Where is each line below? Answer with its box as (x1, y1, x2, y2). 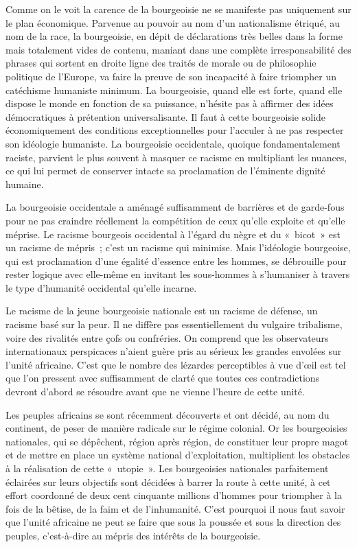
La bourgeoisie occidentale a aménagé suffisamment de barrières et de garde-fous (5, 200, 345, 214)
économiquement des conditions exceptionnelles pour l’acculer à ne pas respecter (5, 123, 344, 137)
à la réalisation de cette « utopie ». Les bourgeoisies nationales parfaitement (5, 461, 329, 475)
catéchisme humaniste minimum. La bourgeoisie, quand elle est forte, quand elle (5, 82, 343, 97)
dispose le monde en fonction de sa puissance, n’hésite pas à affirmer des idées (5, 96, 334, 110)
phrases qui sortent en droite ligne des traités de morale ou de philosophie (5, 56, 316, 70)
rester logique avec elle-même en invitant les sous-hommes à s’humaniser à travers (5, 267, 350, 281)
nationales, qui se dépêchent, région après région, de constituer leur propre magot (5, 434, 349, 448)
